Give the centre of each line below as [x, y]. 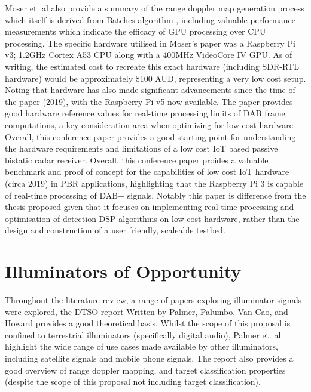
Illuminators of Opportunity [123, 271]
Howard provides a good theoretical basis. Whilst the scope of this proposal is [148, 323]
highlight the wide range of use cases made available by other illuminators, [141, 346]
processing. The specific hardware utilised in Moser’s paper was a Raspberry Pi [150, 43]
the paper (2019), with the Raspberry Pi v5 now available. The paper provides [149, 101]
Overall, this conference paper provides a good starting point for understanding [150, 136]
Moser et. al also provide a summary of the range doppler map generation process [155, 8]
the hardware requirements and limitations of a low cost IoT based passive [141, 148]
